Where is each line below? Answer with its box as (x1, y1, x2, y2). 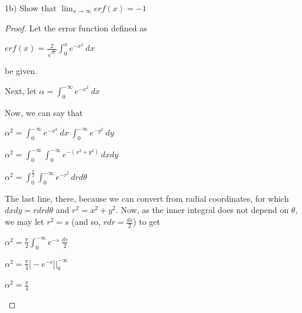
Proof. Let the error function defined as (5, 21, 147, 34)
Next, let (5, 84, 37, 96)
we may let (5, 215, 44, 228)
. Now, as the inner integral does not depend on (115, 204, 289, 216)
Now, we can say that (5, 106, 83, 118)
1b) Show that (5, 2, 57, 14)
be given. (5, 64, 37, 77)
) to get (133, 215, 161, 228)
